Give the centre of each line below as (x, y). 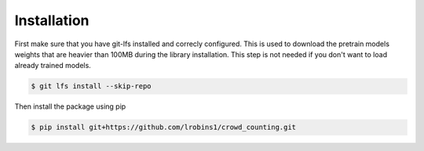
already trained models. (53, 66)
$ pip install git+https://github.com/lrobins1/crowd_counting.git (164, 128)
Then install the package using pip (70, 106)
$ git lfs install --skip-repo (91, 86)
